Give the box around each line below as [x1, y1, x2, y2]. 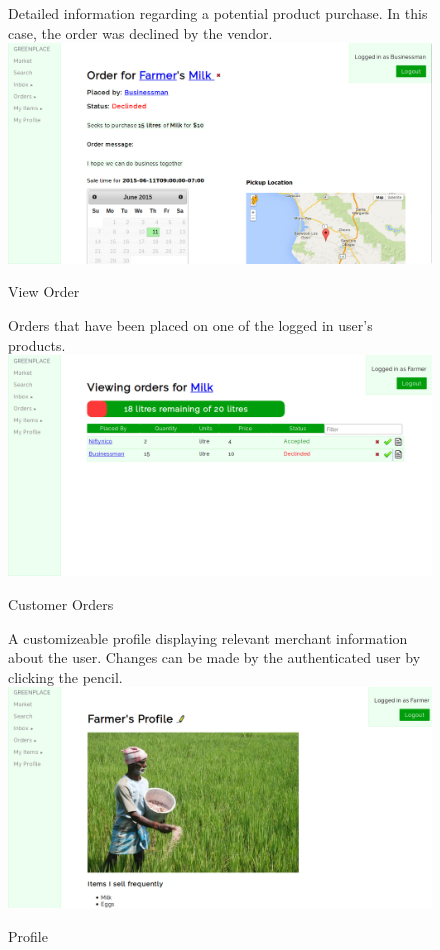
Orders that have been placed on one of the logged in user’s [8, 315, 373, 336]
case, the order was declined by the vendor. [8, 22, 273, 43]
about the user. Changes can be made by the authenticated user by [8, 647, 421, 668]
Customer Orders [8, 593, 114, 614]
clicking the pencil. [8, 666, 123, 687]
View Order [8, 281, 80, 302]
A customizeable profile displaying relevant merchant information [8, 627, 408, 648]
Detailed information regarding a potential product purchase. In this [8, 3, 428, 23]
